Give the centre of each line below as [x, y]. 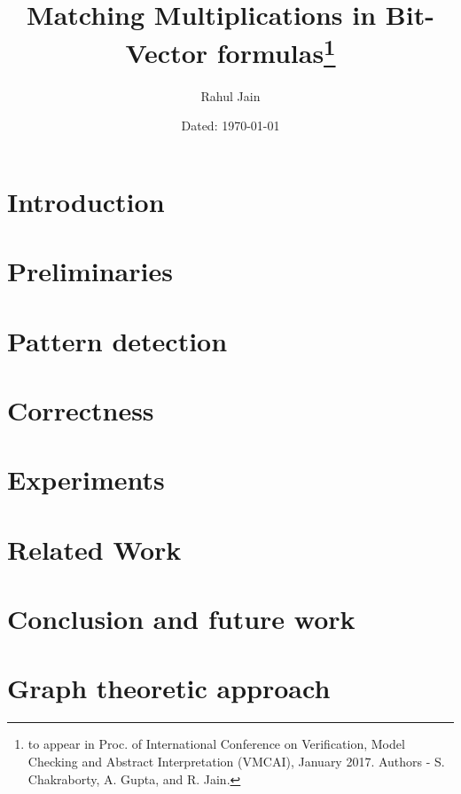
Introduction [86, 201]
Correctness [81, 409]
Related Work [94, 549]
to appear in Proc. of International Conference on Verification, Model [216, 744]
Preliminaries [90, 271]
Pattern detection [117, 340]
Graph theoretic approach [169, 688]
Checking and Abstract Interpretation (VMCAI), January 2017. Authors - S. [236, 761]
